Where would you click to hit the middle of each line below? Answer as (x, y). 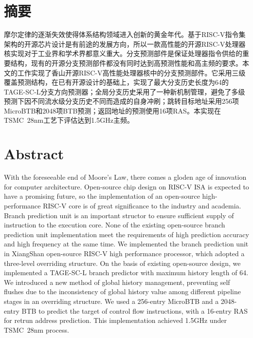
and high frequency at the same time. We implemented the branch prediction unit (126, 244)
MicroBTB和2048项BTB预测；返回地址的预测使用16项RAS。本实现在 (112, 110)
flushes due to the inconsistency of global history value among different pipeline (122, 291)
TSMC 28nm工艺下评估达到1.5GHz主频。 (69, 120)
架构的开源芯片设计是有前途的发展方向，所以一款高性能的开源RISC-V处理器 (125, 44)
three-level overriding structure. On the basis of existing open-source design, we (122, 263)
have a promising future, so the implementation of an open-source (102, 196)
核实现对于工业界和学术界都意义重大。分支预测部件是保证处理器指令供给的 (123, 53)
